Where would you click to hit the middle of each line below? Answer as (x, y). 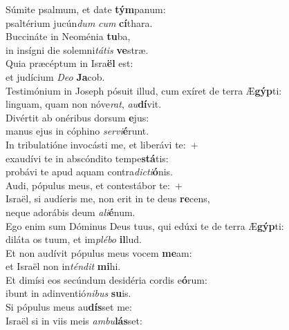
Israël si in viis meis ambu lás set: (74, 320)
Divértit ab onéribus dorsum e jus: (77, 117)
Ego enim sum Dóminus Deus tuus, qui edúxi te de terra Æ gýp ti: (145, 225)
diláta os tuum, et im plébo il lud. (74, 239)
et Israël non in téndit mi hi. (63, 266)
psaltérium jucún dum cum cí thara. (79, 22)
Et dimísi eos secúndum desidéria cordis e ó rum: (106, 279)
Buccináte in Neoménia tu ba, (68, 36)
